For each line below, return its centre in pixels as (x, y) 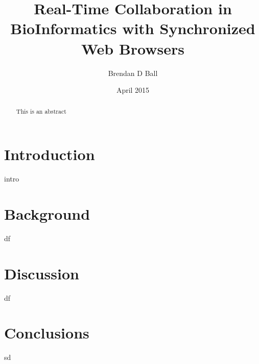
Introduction (50, 154)
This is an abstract (41, 111)
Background (47, 213)
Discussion (42, 273)
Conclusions (47, 333)
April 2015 (133, 90)
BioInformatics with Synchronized (133, 28)
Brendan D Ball (133, 73)
